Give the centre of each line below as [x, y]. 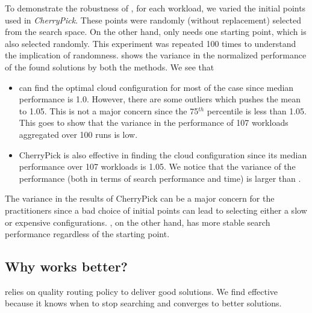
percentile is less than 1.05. [257, 110]
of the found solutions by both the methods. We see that [110, 67]
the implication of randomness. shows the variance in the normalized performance [156, 55]
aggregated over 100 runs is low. [78, 134]
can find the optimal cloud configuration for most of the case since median [156, 87]
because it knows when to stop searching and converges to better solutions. [143, 303]
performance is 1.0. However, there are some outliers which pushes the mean [160, 99]
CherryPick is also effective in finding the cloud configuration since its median [163, 154]
